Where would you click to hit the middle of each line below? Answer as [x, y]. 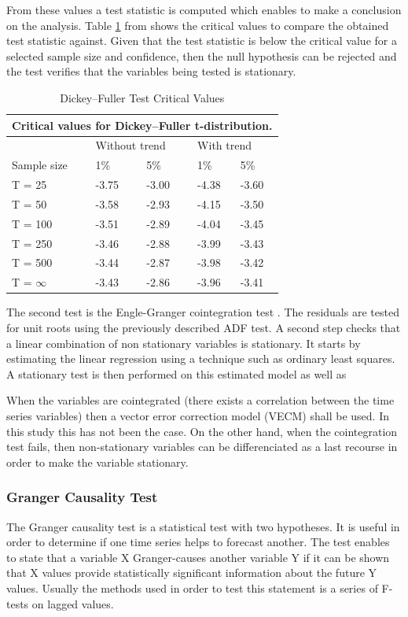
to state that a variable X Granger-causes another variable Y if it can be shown [198, 557]
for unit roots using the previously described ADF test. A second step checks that [204, 327]
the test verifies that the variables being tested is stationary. [151, 71]
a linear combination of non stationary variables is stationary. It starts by [184, 343]
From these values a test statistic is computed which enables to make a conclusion [204, 9]
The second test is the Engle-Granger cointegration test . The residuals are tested [203, 312]
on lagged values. [73, 603]
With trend [224, 145]
